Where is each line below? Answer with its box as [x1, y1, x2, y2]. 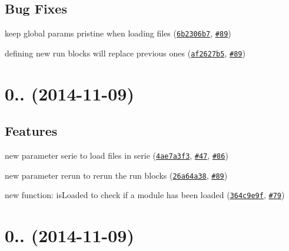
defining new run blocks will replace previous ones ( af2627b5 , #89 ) [5, 46, 245, 59]
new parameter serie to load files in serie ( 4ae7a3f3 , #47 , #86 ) [5, 149, 228, 162]
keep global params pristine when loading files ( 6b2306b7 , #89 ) [5, 27, 231, 39]
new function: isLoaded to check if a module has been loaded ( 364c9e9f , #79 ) [5, 189, 285, 201]
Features [5, 122, 58, 140]
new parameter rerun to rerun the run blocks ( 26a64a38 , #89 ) [5, 169, 228, 181]
